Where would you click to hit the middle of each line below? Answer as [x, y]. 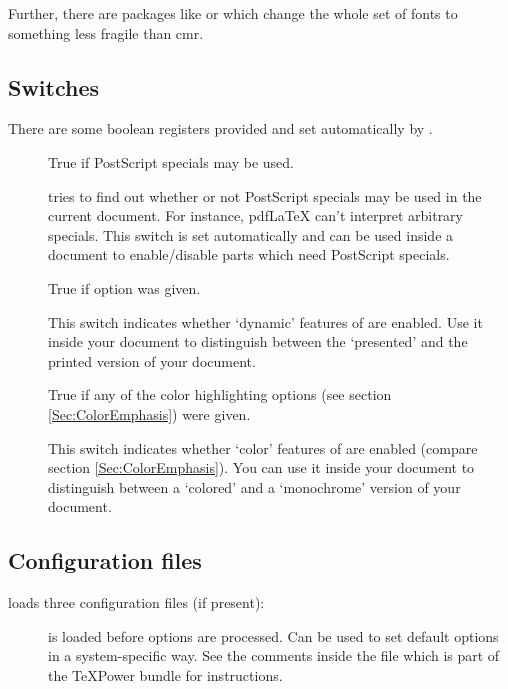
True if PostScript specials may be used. [171, 161]
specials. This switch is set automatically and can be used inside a [251, 234]
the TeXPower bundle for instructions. [165, 674]
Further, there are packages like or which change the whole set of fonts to [233, 13]
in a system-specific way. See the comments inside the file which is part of [274, 655]
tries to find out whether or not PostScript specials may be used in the [265, 195]
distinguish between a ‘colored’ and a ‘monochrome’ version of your [254, 486]
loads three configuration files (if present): [136, 602]
